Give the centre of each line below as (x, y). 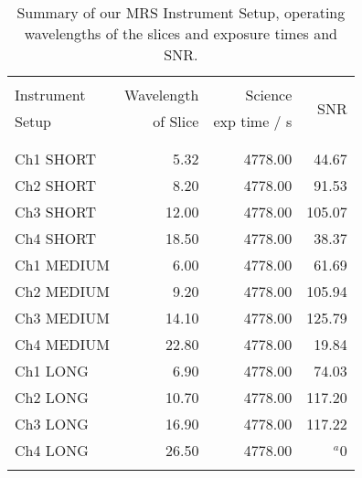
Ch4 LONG (52, 450)
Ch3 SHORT (56, 212)
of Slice (176, 121)
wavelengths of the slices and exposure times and (181, 33)
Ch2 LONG (52, 397)
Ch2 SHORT (56, 185)
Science (269, 95)
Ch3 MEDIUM (63, 318)
